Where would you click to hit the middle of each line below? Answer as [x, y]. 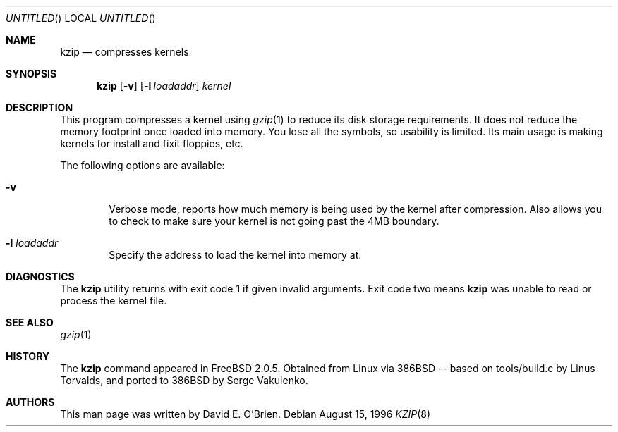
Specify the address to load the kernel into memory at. [235, 255]
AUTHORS [30, 402]
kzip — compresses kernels [125, 52]
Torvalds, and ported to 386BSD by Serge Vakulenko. [184, 380]
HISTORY [28, 356]
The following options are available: [143, 165]
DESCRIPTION [40, 107]
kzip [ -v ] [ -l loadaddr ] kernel [164, 86]
